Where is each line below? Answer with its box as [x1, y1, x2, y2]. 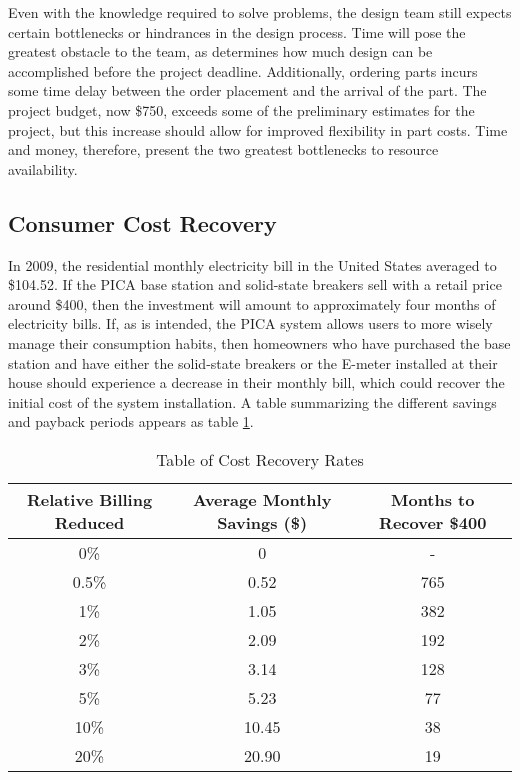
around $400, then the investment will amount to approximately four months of [8, 293, 496, 314]
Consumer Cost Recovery [8, 207, 277, 238]
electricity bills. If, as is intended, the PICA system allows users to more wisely [8, 313, 493, 334]
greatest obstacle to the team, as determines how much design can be [8, 41, 433, 62]
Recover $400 [379, 510, 487, 534]
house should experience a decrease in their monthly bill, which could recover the [8, 372, 505, 393]
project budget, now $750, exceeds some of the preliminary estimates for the [8, 99, 475, 120]
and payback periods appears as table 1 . [8, 411, 254, 432]
